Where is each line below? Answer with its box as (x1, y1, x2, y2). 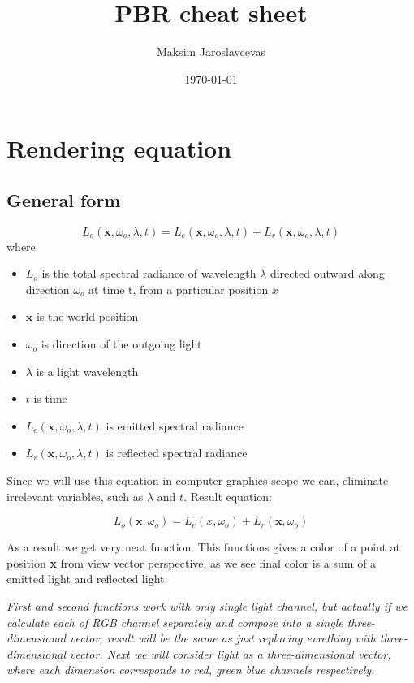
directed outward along (270, 265, 385, 282)
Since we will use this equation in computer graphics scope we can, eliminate (6, 472, 389, 489)
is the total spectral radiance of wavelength (41, 265, 257, 282)
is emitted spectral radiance (106, 417, 244, 434)
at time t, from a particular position (88, 280, 269, 297)
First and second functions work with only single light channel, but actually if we (6, 598, 408, 615)
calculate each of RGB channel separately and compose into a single (6, 613, 343, 630)
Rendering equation (6, 132, 232, 165)
